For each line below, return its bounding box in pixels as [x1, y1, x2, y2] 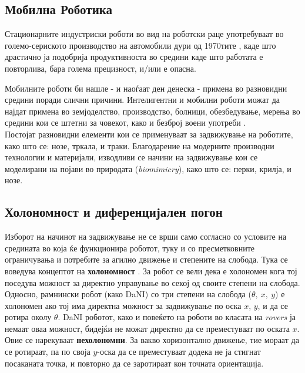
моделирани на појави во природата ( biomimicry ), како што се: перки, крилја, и [5, 162, 291, 174]
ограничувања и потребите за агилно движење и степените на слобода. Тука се [5, 253, 288, 266]
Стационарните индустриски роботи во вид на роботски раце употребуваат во [5, 28, 284, 40]
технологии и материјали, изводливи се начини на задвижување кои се [5, 151, 258, 163]
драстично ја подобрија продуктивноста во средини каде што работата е [5, 51, 263, 63]
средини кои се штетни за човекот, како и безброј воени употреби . [5, 116, 246, 129]
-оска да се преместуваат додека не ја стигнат [97, 345, 261, 358]
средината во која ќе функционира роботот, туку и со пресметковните [5, 241, 255, 254]
